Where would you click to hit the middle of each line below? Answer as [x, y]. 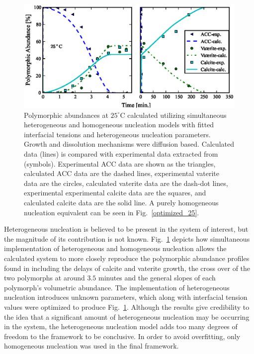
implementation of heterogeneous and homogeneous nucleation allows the [115, 248]
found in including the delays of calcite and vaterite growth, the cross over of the [127, 268]
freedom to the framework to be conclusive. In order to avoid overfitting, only [122, 336]
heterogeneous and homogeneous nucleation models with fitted [119, 125]
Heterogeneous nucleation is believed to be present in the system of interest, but [126, 229]
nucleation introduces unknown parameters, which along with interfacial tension [126, 297]
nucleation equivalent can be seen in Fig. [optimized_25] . [112, 212]
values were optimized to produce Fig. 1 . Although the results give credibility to [127, 307]
